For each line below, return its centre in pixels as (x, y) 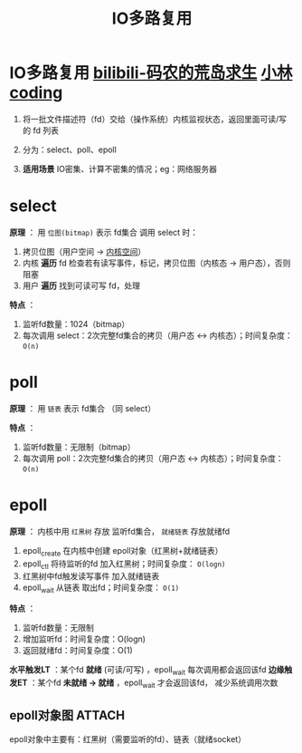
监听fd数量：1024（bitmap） (76, 323)
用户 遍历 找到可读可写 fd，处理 (81, 285)
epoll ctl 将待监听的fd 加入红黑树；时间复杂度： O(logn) (124, 565)
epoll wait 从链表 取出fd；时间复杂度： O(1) (101, 589)
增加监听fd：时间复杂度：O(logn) (84, 639)
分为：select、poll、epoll (70, 150)
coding (36, 93)
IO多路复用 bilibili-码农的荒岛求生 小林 (151, 73)
